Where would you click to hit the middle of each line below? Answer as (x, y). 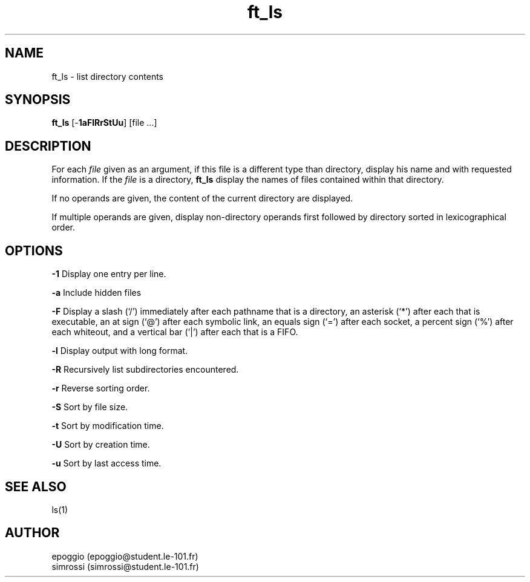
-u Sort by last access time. (106, 463)
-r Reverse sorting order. (101, 388)
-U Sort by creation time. (101, 445)
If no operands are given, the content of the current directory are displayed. (202, 198)
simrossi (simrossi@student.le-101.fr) (125, 566)
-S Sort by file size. (90, 407)
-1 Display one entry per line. (109, 274)
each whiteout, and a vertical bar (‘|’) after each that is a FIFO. (175, 332)
